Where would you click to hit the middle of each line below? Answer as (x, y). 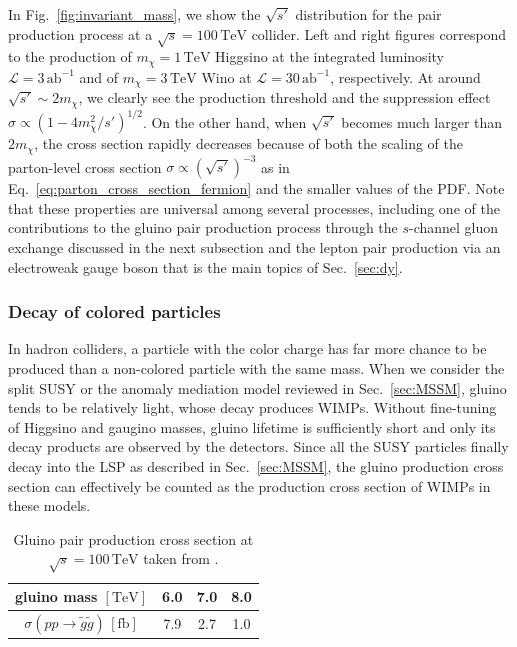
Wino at (226, 76)
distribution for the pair (368, 14)
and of (99, 76)
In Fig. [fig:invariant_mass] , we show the (134, 14)
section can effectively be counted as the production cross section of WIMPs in (249, 485)
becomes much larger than (422, 121)
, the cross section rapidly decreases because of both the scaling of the (248, 143)
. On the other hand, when (224, 121)
